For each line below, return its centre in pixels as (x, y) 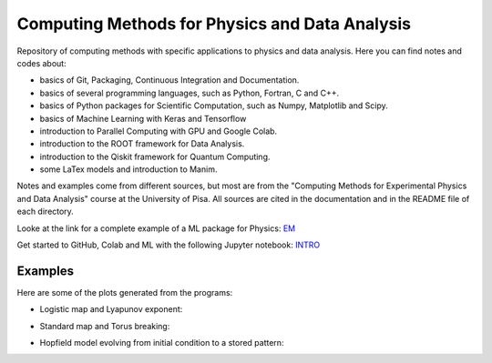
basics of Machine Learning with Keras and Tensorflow (143, 118)
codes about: (42, 63)
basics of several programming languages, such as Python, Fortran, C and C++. (190, 93)
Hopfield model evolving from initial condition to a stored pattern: (162, 343)
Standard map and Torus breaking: (105, 326)
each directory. (46, 212)
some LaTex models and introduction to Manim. (128, 169)
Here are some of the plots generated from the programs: (125, 292)
